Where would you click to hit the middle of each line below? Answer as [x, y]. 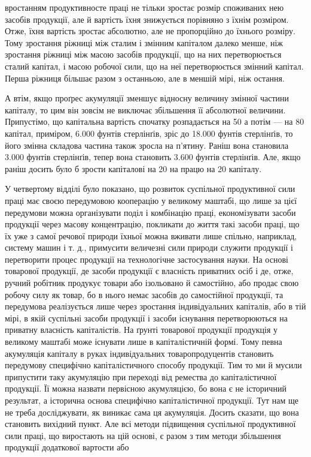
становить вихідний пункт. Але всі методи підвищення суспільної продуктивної [150, 424]
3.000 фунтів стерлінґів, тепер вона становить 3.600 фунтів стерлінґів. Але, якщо [153, 157]
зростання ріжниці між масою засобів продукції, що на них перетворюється [143, 54]
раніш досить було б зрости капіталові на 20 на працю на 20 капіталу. [133, 168]
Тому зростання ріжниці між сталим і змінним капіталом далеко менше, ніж [144, 42]
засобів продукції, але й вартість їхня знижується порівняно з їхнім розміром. [147, 19]
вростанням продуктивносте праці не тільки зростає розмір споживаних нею [144, 7]
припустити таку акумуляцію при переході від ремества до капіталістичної [141, 376]
